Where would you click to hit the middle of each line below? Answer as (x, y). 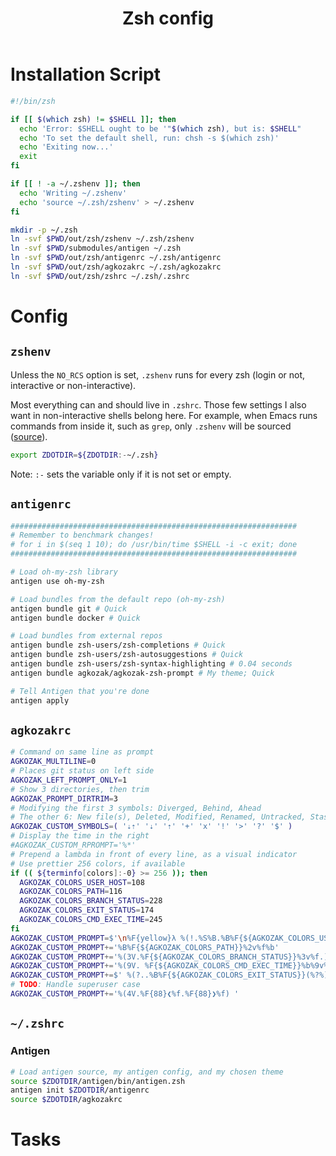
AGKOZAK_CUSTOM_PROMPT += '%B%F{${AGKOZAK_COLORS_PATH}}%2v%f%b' (145, 947)
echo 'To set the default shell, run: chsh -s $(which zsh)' (149, 138)
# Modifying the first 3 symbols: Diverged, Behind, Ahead (136, 808)
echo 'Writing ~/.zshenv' (73, 193)
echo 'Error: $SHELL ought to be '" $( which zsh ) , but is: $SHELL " (160, 128)
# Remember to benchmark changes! (82, 535)
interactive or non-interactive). (73, 385)
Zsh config (168, 18)
